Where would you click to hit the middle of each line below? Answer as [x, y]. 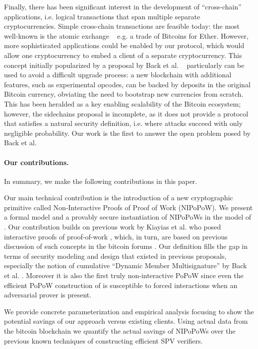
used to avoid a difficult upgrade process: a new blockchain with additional [118, 75]
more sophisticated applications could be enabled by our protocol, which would [124, 45]
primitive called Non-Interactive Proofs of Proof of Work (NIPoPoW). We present [129, 207]
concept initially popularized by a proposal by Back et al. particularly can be [124, 65]
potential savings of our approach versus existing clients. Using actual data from [126, 321]
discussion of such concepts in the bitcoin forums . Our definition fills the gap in [126, 246]
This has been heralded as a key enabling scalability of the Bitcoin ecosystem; [123, 103]
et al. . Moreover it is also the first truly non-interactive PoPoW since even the [124, 275]
